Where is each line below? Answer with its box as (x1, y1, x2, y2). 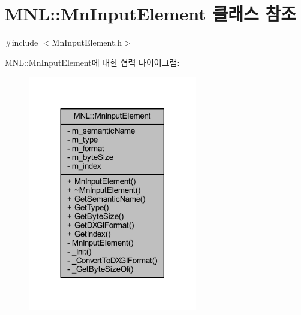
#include (5, 36, 38, 49)
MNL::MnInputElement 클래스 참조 (5, 1, 297, 26)
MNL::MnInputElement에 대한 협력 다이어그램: (5, 56, 180, 68)
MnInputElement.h (52, 36, 122, 49)
